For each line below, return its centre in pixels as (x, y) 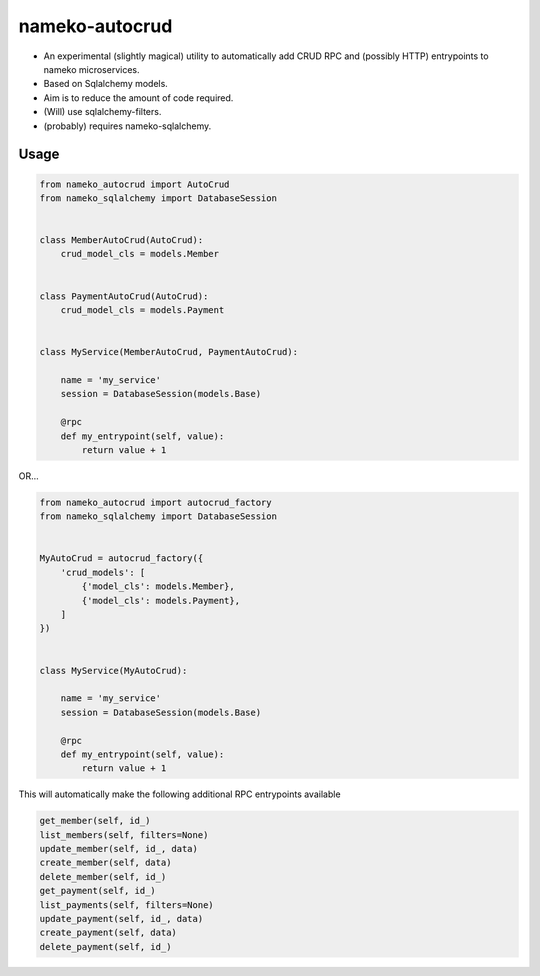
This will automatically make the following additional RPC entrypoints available (179, 794)
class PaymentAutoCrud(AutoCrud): (124, 296)
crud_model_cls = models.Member (140, 254)
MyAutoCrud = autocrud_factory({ (121, 558)
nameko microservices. (91, 69)
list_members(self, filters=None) (124, 834)
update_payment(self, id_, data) (121, 919)
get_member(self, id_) (95, 821)
